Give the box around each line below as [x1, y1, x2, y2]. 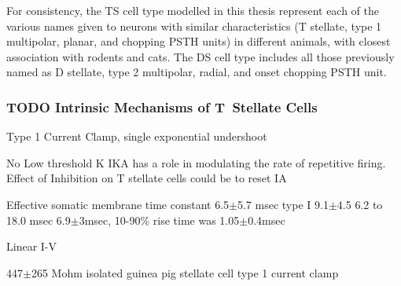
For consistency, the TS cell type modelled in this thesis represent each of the [6, 2, 380, 18]
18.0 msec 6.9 [6, 211, 71, 228]
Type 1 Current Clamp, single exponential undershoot [6, 128, 267, 145]
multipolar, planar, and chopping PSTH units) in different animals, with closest [6, 33, 391, 49]
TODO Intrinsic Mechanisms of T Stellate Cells [6, 97, 318, 116]
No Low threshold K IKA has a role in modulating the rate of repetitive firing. [6, 154, 386, 170]
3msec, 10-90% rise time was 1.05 [79, 211, 240, 228]
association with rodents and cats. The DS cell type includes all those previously [6, 48, 395, 64]
